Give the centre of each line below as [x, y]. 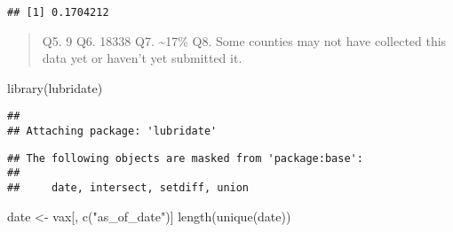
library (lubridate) [55, 87]
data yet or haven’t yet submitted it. [142, 58]
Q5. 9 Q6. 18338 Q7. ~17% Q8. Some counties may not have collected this [244, 40]
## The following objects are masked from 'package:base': [185, 158]
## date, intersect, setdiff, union [128, 188]
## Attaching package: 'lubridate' [112, 131]
